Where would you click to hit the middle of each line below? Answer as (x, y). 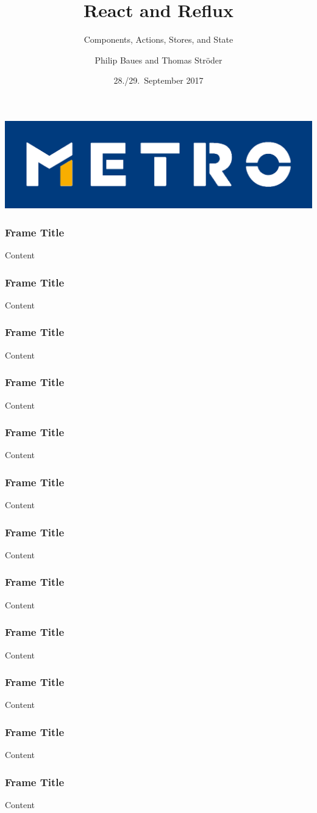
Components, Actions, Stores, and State (158, 39)
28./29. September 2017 (158, 80)
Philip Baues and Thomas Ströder (158, 60)
